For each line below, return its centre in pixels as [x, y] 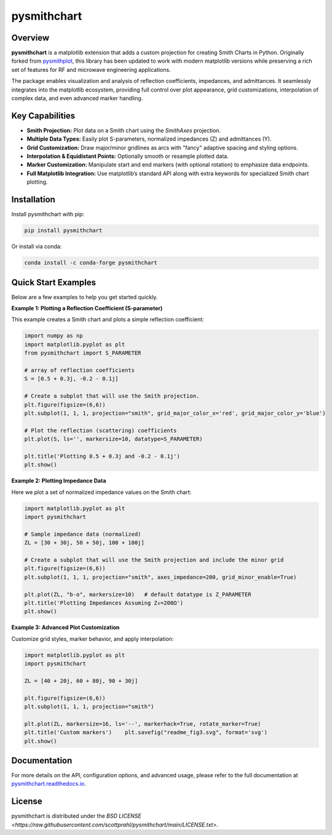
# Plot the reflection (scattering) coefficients [101, 430]
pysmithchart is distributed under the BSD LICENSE [76, 816]
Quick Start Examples [54, 282]
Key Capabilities [43, 116]
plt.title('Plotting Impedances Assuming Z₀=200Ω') [104, 603]
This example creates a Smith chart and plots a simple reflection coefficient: [108, 319]
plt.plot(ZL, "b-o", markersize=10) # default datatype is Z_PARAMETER [138, 594]
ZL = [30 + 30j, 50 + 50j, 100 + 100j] [84, 543]
